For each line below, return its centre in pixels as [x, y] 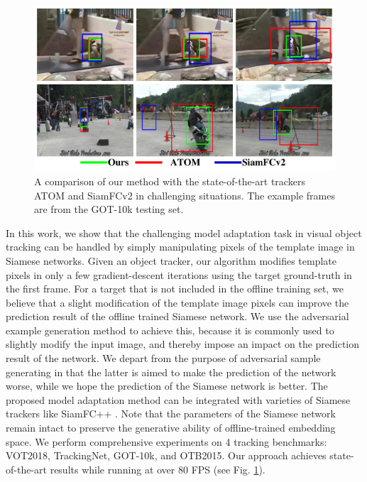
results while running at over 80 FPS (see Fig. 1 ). [158, 469]
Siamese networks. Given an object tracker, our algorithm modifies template [171, 260]
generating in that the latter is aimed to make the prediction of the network [171, 372]
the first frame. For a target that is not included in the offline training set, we [175, 289]
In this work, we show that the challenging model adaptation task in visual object [184, 232]
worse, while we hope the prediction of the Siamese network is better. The [167, 386]
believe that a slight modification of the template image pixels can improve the [177, 302]
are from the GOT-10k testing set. [109, 209]
